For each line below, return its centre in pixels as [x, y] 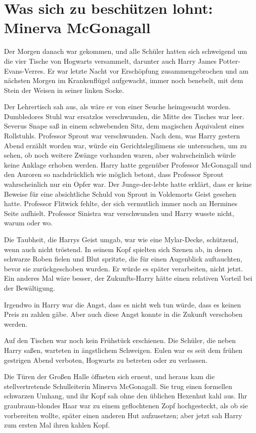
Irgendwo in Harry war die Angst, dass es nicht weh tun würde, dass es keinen [123, 304]
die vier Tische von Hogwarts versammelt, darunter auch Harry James [110, 61]
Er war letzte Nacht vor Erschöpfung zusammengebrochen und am [148, 70]
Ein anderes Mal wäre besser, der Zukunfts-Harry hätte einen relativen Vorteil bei [128, 278]
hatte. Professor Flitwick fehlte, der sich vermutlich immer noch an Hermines [121, 203]
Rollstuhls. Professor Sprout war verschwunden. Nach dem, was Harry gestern [122, 136]
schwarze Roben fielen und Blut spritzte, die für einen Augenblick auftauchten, [123, 259]
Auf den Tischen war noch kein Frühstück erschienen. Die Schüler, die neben [120, 340]
